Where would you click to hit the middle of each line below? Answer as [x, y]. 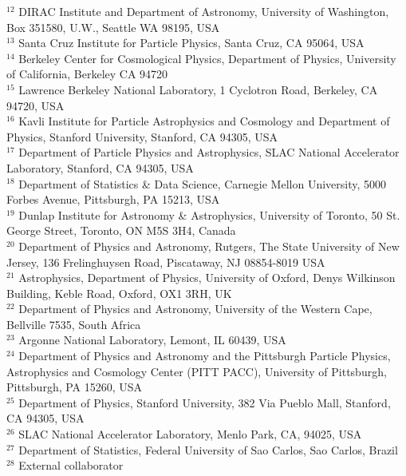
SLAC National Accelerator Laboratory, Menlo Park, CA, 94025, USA [190, 434]
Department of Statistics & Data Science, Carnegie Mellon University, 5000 [203, 183]
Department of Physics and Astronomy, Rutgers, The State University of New [209, 246]
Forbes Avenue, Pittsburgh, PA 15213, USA [113, 199]
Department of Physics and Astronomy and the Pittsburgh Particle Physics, [205, 356]
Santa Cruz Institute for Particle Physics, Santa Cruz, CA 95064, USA [191, 43]
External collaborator [71, 465]
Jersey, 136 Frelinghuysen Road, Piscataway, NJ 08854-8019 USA [166, 262]
